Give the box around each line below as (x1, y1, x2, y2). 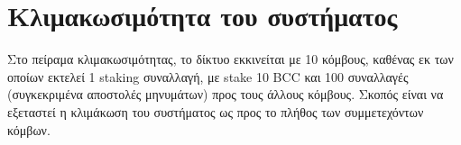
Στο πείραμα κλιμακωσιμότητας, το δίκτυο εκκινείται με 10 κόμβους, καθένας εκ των (7, 50, 454, 68)
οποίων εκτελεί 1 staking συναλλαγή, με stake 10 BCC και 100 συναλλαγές (7, 67, 409, 86)
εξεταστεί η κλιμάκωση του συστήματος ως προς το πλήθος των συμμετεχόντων (7, 102, 424, 121)
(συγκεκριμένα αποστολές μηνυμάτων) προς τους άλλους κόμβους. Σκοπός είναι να (7, 85, 444, 104)
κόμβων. (7, 120, 51, 139)
